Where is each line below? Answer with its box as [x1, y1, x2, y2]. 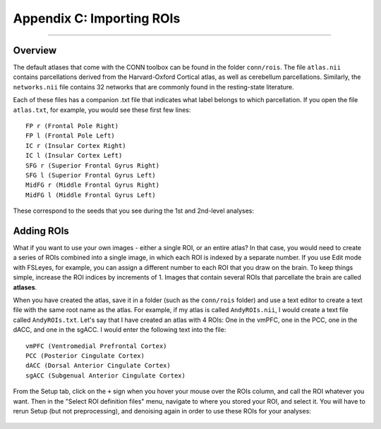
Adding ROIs [13, 225, 70, 237]
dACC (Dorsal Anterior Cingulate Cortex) [25, 361, 171, 370]
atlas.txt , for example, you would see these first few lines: [13, 106, 191, 114]
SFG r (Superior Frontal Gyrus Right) [25, 161, 160, 169]
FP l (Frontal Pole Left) [25, 132, 116, 140]
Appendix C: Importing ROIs [13, 11, 181, 26]
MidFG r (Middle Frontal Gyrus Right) [25, 181, 160, 189]
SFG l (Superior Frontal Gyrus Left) [25, 171, 157, 179]
